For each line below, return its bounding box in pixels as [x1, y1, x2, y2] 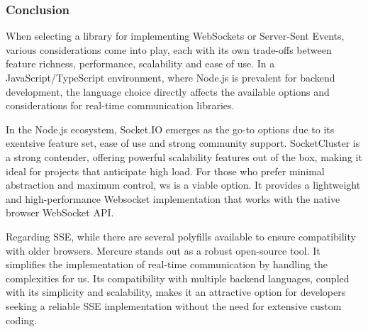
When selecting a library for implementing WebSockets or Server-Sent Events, [6, 28, 345, 43]
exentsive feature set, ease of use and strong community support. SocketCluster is [6, 135, 360, 150]
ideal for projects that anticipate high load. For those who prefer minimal [6, 163, 325, 178]
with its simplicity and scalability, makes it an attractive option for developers [6, 284, 346, 299]
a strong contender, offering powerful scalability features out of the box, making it [6, 149, 362, 164]
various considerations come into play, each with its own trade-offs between [6, 42, 332, 57]
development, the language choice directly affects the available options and [6, 84, 330, 99]
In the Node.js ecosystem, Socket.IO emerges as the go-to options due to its [6, 121, 335, 136]
